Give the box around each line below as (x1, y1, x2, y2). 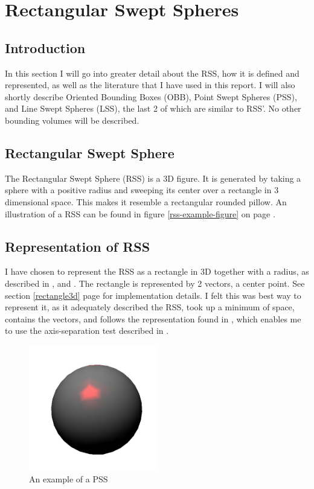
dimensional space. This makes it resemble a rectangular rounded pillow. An (5, 195, 287, 208)
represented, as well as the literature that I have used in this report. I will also (5, 78, 295, 91)
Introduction (5, 38, 86, 57)
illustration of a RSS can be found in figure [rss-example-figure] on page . (5, 207, 275, 220)
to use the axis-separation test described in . (5, 324, 169, 337)
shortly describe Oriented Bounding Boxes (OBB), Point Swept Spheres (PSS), (5, 90, 297, 103)
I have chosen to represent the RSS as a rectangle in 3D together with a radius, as (5, 265, 309, 278)
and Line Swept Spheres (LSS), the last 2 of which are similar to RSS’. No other (5, 102, 301, 115)
